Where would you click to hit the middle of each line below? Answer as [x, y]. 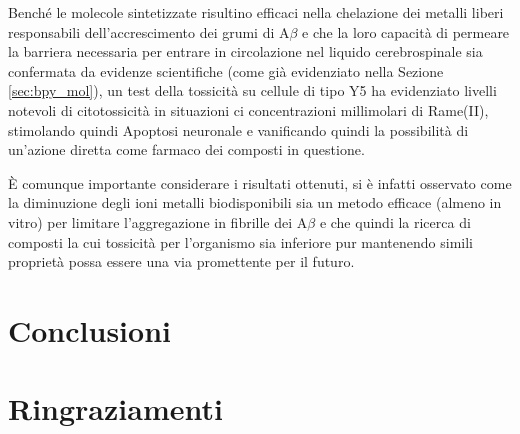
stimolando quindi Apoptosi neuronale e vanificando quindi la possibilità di [238, 129]
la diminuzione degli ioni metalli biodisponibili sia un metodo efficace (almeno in [255, 202]
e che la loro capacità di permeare [406, 31]
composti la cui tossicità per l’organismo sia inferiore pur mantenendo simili [240, 241]
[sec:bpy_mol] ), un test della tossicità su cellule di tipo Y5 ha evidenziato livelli [252, 90]
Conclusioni [89, 329]
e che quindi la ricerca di [395, 221]
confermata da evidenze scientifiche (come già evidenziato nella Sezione [226, 70]
